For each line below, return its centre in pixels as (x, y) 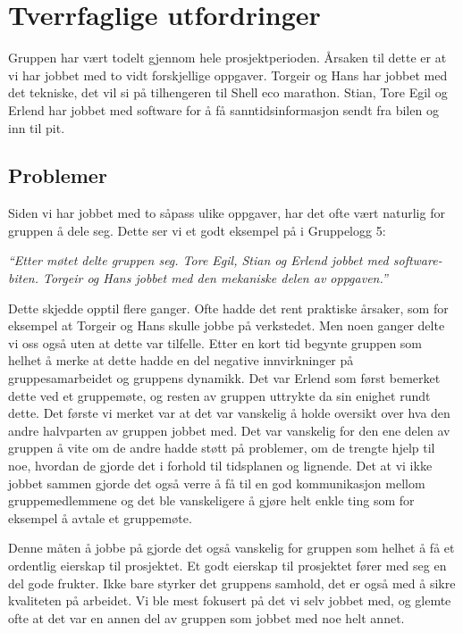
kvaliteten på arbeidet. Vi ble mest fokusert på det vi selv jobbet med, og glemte (230, 600)
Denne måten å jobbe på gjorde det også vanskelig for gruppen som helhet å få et (231, 548)
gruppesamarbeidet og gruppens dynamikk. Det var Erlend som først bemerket (224, 378)
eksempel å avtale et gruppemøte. (100, 517)
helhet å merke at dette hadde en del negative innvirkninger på (181, 360)
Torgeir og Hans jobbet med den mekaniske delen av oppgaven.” (215, 278)
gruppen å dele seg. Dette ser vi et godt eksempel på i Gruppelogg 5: (197, 230)
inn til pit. (37, 127)
